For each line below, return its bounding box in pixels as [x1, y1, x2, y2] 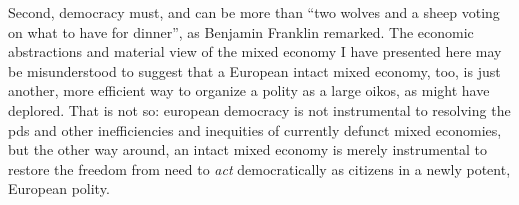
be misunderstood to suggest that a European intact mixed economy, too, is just [8, 60, 501, 81]
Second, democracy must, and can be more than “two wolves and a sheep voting [8, 2, 500, 22]
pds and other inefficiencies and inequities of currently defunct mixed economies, [8, 119, 502, 140]
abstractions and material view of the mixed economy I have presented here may [8, 41, 502, 62]
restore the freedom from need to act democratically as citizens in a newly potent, [8, 158, 511, 179]
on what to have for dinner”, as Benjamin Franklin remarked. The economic [8, 21, 474, 42]
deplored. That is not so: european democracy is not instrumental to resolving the [8, 99, 511, 120]
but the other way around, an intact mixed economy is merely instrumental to [8, 139, 488, 160]
